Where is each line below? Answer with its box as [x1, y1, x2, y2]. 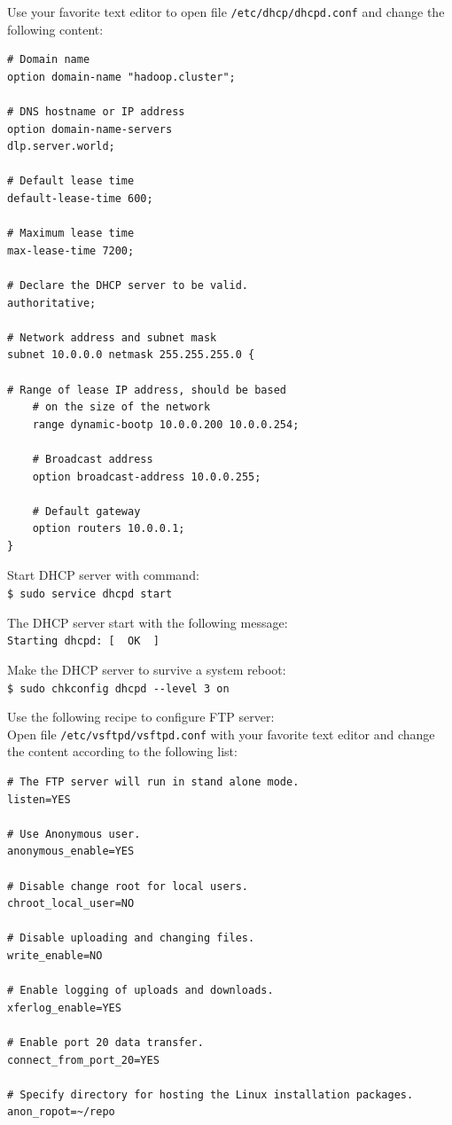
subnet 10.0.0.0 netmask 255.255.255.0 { [7, 348, 255, 362]
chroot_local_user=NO [7, 897, 135, 910]
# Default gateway [32, 504, 141, 518]
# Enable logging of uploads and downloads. [7, 984, 274, 997]
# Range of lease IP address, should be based [7, 383, 286, 396]
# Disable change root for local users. [7, 879, 249, 893]
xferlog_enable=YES [7, 1001, 121, 1014]
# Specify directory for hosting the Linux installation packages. [7, 1088, 414, 1101]
